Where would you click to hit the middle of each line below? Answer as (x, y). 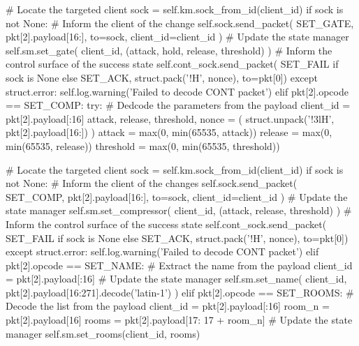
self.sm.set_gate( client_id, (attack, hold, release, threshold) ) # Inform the (169, 50)
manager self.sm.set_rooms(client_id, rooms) (103, 333)
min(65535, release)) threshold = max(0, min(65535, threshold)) (143, 145)
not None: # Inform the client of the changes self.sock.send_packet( (152, 183)
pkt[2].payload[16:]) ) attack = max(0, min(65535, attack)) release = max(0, (169, 132)
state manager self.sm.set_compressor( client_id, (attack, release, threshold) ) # (179, 210)
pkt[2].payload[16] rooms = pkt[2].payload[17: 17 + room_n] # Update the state (179, 320)
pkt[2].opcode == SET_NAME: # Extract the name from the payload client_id (179, 265)
